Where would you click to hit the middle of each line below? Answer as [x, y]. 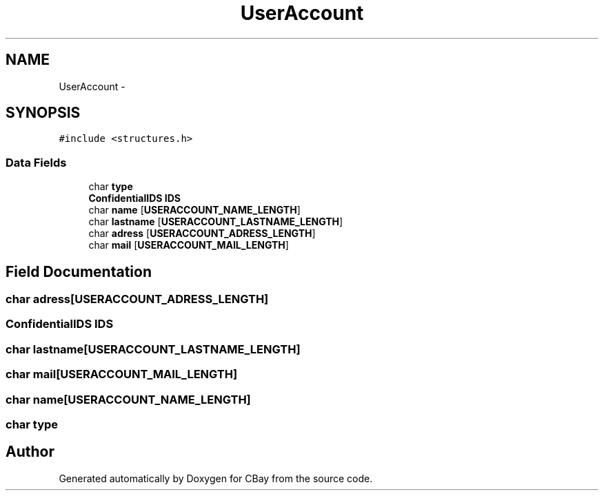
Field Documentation [79, 271]
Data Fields [36, 162]
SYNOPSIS [43, 113]
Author [30, 452]
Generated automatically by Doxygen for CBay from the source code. [216, 478]
